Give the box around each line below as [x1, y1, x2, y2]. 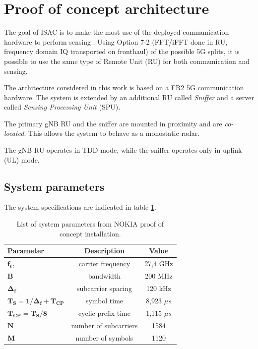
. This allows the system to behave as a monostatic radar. [24, 128, 200, 138]
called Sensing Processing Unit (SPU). [4, 102, 121, 112]
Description [84, 245, 125, 256]
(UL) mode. [4, 154, 40, 165]
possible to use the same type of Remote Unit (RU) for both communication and [4, 56, 250, 66]
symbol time [85, 295, 124, 305]
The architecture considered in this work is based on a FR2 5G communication [4, 82, 244, 93]
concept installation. [59, 228, 121, 238]
